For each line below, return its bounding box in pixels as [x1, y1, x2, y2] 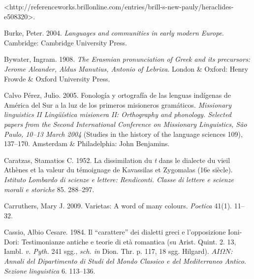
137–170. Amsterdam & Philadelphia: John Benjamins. [4, 138, 170, 149]
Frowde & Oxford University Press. [4, 73, 110, 83]
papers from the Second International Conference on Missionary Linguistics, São [4, 119, 247, 129]
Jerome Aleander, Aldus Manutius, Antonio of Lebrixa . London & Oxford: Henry [4, 63, 249, 74]
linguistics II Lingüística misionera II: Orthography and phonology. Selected [4, 109, 231, 120]
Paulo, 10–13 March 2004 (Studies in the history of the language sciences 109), [4, 128, 243, 139]
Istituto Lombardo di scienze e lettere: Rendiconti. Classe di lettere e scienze [4, 174, 234, 184]
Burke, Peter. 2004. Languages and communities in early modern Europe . [4, 28, 224, 38]
